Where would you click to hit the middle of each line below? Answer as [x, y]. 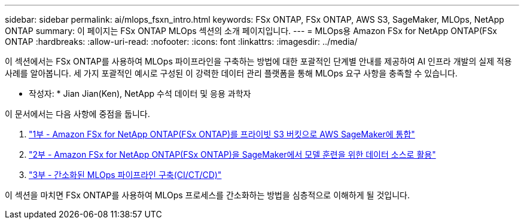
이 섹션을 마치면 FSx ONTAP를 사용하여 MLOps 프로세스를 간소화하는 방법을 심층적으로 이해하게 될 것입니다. [207, 195]
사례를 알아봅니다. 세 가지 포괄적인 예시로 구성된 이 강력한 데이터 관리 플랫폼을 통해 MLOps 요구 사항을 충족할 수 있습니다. [231, 73]
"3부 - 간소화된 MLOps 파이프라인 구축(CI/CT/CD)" [125, 175]
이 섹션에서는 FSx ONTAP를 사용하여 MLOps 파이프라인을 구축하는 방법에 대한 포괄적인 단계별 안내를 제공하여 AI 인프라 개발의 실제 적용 [258, 61]
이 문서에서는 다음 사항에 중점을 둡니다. [77, 114]
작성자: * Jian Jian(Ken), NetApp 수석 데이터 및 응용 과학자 [140, 93]
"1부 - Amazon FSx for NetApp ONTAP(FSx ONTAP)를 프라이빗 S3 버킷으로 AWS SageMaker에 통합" [222, 134]
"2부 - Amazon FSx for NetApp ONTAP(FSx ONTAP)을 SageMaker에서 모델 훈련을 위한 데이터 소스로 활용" [232, 154]
